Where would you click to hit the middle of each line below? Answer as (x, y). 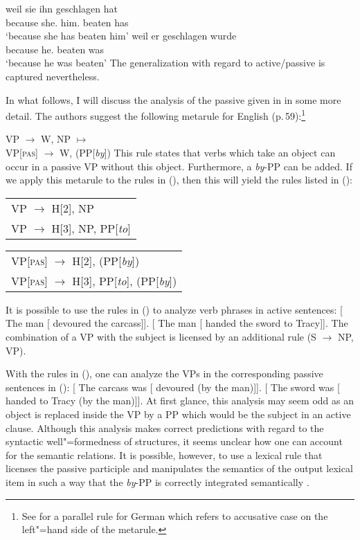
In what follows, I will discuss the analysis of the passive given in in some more (173, 99)
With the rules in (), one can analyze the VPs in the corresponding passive (164, 373)
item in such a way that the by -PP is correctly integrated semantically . (157, 481)
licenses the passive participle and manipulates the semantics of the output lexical (179, 468)
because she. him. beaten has (67, 22)
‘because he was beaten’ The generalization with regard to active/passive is (165, 63)
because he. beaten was (55, 49)
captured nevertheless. (53, 76)
